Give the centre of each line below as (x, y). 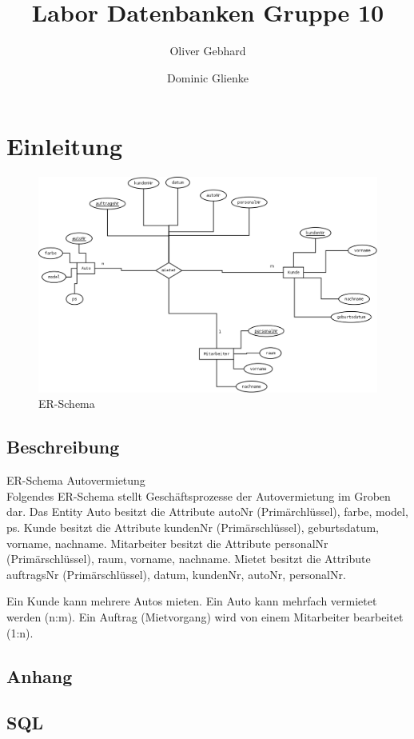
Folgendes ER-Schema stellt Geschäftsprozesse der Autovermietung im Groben (199, 495)
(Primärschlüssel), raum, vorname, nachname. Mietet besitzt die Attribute (189, 559)
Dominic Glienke (208, 77)
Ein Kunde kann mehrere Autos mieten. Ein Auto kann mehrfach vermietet (192, 601)
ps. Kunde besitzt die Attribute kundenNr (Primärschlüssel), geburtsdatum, (193, 527)
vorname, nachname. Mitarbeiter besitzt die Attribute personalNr (167, 543)
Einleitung (65, 146)
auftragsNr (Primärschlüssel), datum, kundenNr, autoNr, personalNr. (176, 574)
